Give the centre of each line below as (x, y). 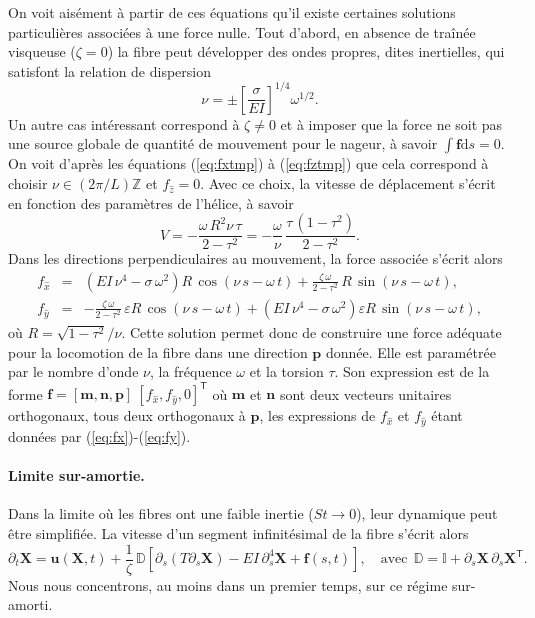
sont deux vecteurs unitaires (365, 393)
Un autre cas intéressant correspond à (124, 123)
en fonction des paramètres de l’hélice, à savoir (151, 202)
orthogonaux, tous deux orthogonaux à (127, 415)
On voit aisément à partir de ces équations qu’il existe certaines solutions (232, 12)
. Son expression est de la (412, 371)
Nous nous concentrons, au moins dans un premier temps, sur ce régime (228, 584)
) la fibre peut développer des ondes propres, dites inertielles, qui (306, 51)
